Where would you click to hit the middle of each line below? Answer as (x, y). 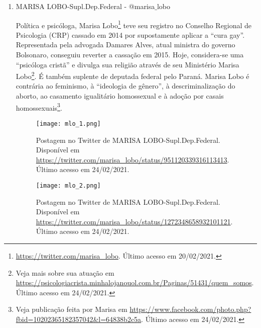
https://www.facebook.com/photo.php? (190, 309)
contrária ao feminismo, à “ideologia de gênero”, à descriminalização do (125, 86)
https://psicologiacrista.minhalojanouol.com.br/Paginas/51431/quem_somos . (135, 282)
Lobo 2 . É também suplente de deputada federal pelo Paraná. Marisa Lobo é (133, 75)
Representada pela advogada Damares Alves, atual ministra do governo (125, 45)
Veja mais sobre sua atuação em (65, 272)
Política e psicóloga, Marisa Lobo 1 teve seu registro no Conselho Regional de (134, 24)
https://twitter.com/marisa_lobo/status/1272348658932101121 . (134, 221)
